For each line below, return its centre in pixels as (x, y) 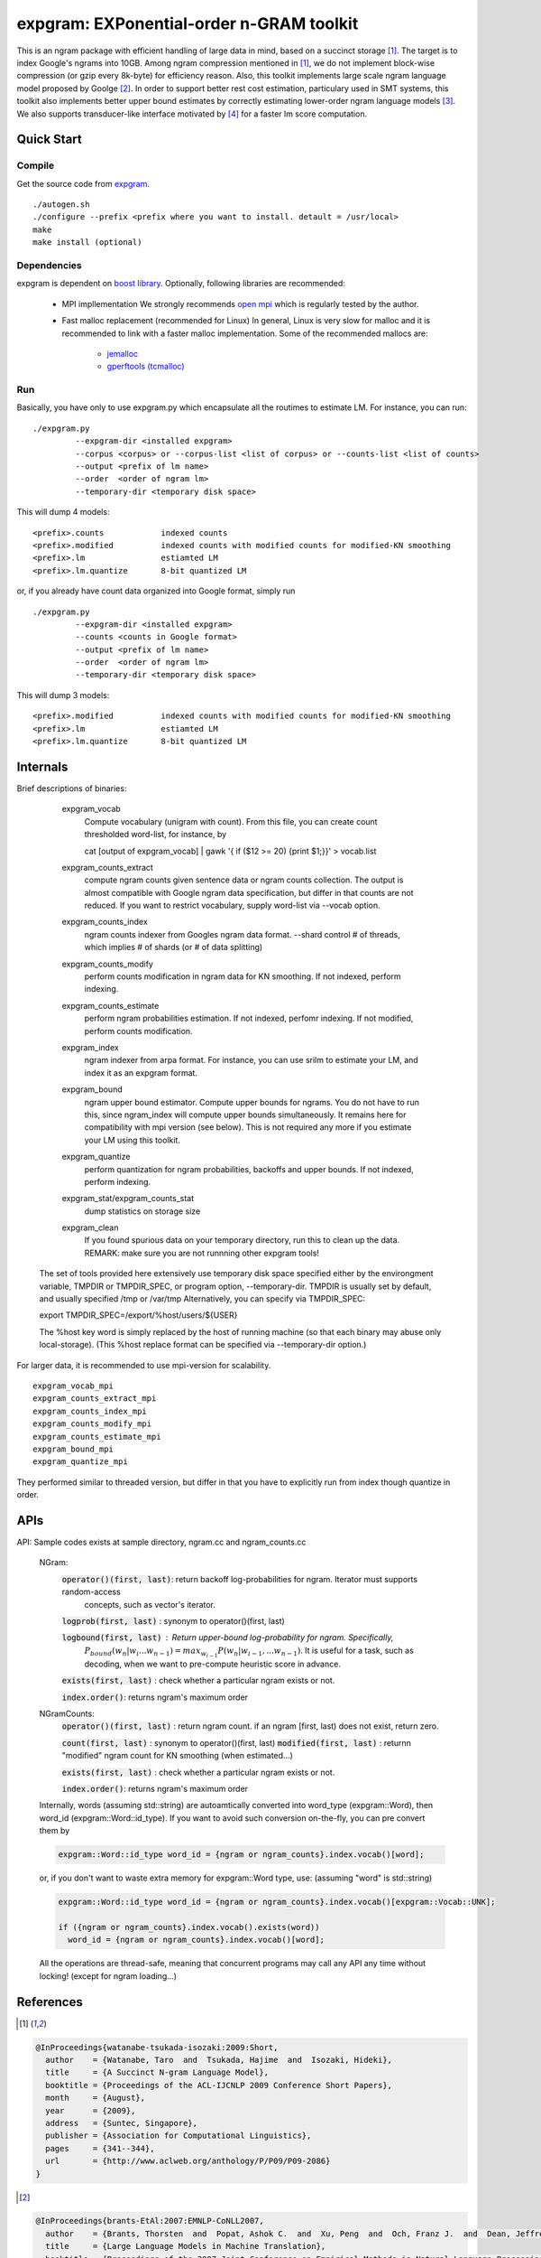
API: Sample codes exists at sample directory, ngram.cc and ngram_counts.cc (161, 1542)
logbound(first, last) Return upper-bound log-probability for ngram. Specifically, (228, 1638)
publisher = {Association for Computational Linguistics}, (179, 2136)
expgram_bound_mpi (73, 1449)
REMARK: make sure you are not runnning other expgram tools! (202, 1253)
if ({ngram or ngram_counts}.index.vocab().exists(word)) (189, 1927)
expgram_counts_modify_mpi (92, 1424)
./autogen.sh (61, 205)
